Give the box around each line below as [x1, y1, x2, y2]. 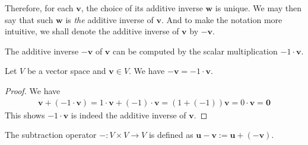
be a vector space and [27, 65, 106, 77]
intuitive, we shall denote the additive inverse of [5, 25, 179, 37]
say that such [5, 13, 53, 25]
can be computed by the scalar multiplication [113, 44, 278, 57]
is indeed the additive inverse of [71, 108, 186, 121]
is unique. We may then [215, 2, 302, 14]
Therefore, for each [5, 2, 74, 14]
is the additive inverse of [65, 13, 154, 25]
